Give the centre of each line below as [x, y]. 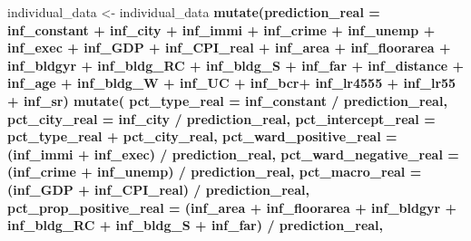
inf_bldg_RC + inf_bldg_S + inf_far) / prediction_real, [196, 225]
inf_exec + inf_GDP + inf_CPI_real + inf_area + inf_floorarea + [229, 48]
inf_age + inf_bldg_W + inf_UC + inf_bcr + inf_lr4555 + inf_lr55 [232, 83]
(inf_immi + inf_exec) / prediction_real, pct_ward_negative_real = [233, 154]
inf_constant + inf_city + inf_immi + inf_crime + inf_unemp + [221, 29]
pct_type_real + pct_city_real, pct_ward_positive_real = [202, 136]
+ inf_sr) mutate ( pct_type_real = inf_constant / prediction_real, [227, 100]
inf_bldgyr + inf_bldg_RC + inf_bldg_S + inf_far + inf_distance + [236, 65]
